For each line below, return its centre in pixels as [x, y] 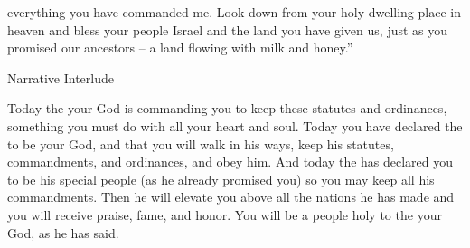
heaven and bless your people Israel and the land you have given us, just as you [228, 29]
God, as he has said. [63, 232]
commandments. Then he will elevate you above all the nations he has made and [231, 197]
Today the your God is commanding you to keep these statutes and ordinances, [227, 108]
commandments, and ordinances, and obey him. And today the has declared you [230, 162]
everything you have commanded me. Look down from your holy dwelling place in [234, 12]
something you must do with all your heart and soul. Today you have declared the [235, 125]
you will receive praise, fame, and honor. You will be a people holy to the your [225, 214]
